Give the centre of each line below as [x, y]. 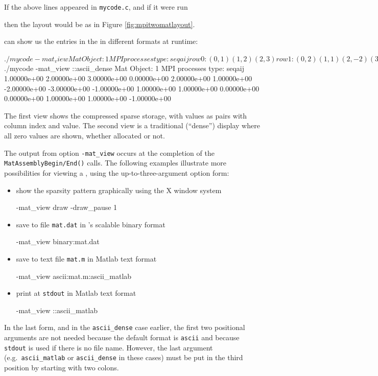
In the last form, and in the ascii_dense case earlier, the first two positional [125, 327]
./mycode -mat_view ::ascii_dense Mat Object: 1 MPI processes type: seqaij [124, 68]
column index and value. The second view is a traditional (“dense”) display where [132, 125]
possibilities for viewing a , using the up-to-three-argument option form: [117, 172]
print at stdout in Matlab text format [76, 293]
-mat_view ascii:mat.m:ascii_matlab [74, 276]
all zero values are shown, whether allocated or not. [85, 135]
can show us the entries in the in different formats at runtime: [101, 41]
